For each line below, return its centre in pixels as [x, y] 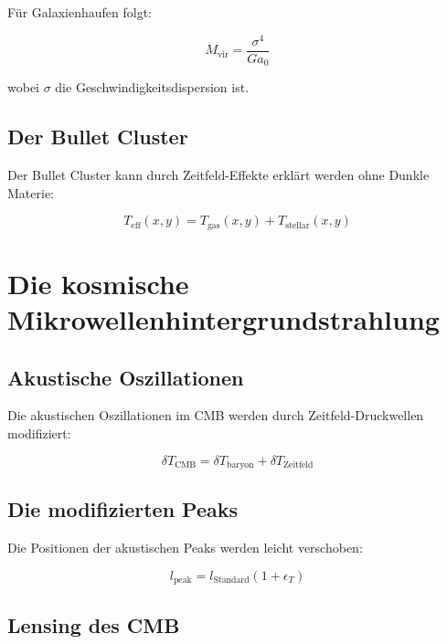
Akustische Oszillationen [126, 377]
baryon [240, 465]
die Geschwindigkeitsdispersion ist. [152, 87]
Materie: [31, 192]
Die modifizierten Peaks [123, 509]
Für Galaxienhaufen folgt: [80, 12]
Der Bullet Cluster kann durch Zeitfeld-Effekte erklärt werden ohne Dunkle [218, 174]
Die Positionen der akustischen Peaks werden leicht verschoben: [185, 548]
